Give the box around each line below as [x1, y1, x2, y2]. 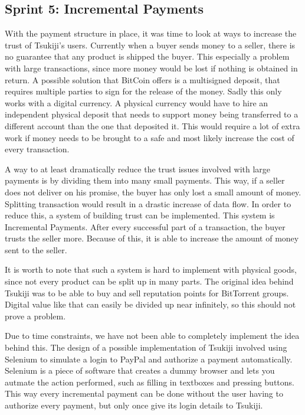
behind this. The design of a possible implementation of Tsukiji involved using [5, 341, 287, 354]
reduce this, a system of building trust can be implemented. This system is [5, 209, 275, 221]
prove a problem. [5, 309, 66, 322]
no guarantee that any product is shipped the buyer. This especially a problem [5, 50, 290, 63]
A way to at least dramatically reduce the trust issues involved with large [5, 162, 271, 175]
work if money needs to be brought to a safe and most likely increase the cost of [5, 131, 294, 143]
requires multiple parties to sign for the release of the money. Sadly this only [5, 85, 282, 97]
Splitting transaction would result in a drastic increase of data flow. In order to [5, 197, 291, 210]
